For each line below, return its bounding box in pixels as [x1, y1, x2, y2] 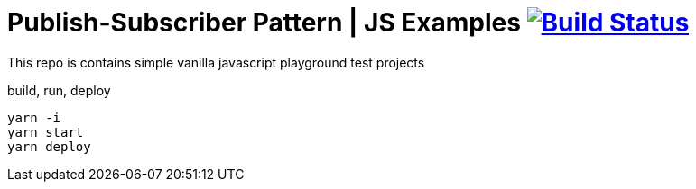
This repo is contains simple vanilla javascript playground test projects [7, 54, 425, 70]
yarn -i [7, 110, 61, 125]
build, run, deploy [7, 82, 111, 98]
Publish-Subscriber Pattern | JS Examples [7, 7, 521, 38]
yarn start [7, 124, 84, 139]
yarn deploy [7, 139, 91, 154]
